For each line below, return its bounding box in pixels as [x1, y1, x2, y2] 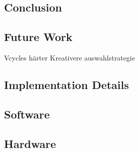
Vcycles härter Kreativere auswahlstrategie [4, 52, 135, 62]
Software [4, 106, 50, 121]
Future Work [4, 29, 73, 44]
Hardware [4, 135, 56, 151]
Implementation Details [4, 76, 129, 92]
